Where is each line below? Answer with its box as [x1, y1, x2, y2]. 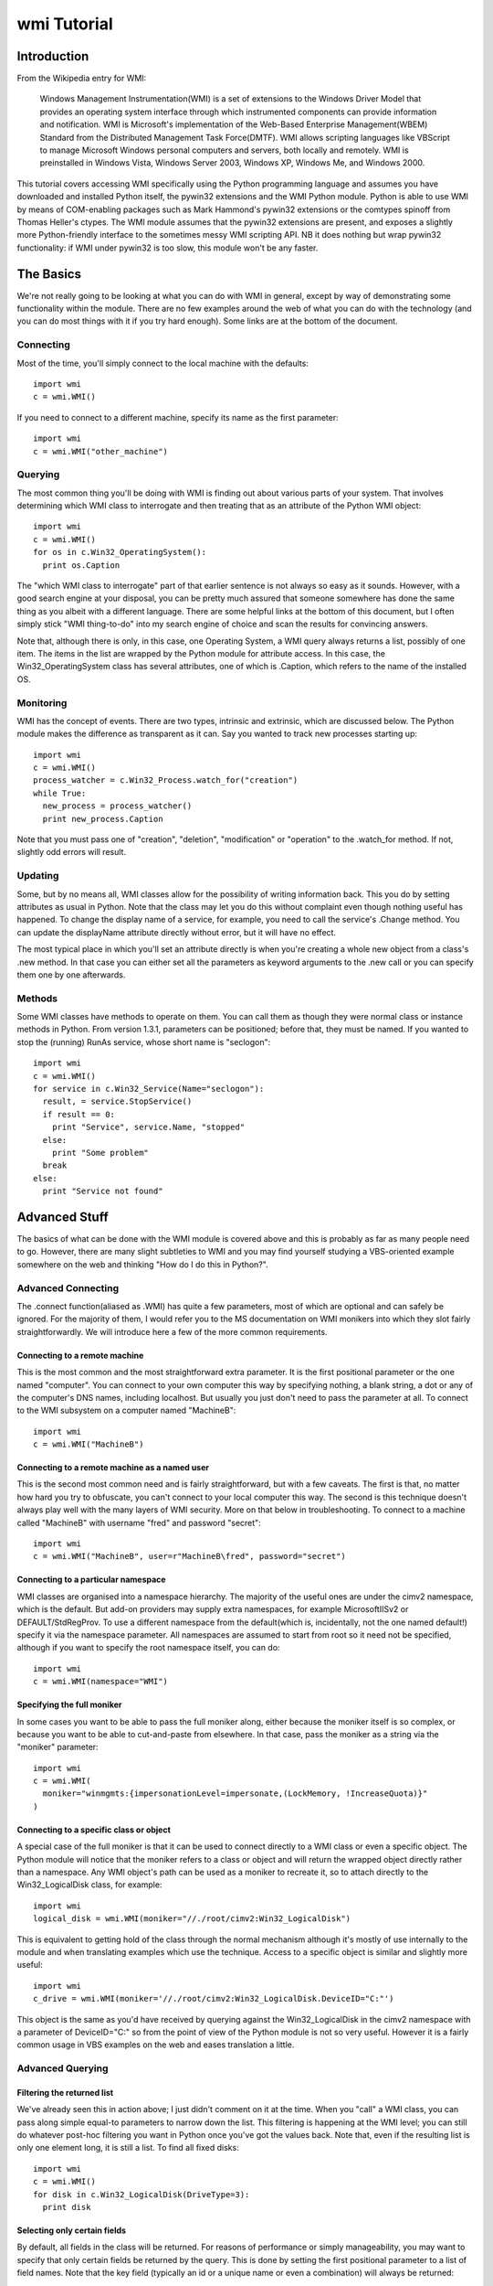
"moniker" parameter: [16, 1742, 100, 1753]
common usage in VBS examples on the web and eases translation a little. [16, 2039, 295, 2050]
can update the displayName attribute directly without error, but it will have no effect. [16, 926, 337, 937]
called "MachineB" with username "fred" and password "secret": [16, 1517, 262, 1528]
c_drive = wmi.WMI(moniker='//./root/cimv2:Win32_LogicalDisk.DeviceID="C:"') [33, 1993, 394, 2004]
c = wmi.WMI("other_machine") [33, 446, 169, 456]
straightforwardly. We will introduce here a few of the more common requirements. [16, 1326, 328, 1337]
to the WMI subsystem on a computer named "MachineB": [16, 1405, 236, 1416]
